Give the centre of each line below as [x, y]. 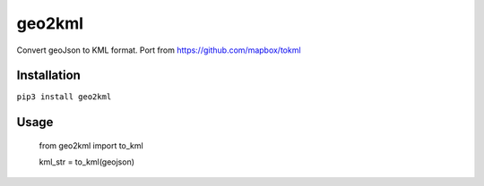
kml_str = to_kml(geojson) [86, 162]
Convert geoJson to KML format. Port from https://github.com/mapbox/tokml [159, 50]
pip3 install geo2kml [64, 97]
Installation [48, 76]
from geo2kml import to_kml [91, 145]
